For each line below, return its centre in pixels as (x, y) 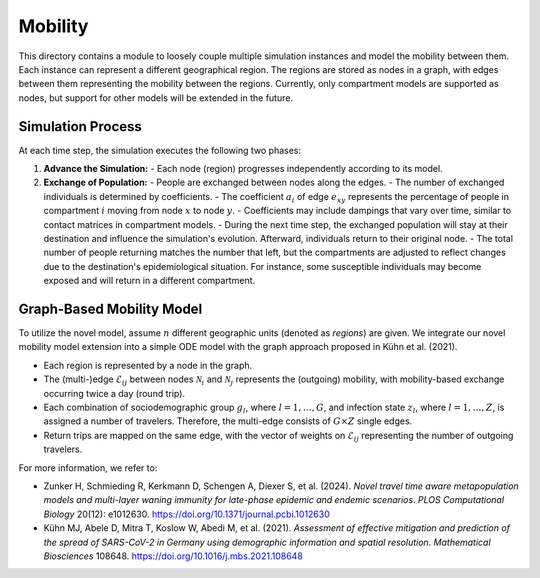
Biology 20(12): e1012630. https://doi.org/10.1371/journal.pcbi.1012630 (186, 514)
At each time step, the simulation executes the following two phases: (160, 150)
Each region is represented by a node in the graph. (148, 365)
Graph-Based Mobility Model (110, 308)
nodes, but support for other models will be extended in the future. (156, 97)
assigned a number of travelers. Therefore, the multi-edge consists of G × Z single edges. (228, 421)
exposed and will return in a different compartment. (149, 281)
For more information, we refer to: (88, 467)
